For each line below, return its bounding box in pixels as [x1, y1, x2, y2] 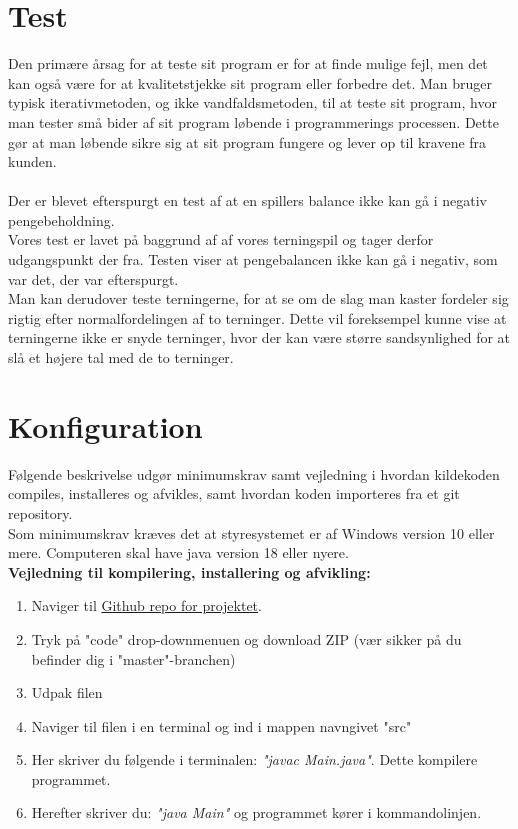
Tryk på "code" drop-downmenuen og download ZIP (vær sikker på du [31, 628, 462, 649]
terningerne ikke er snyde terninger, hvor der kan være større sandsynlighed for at [8, 327, 511, 348]
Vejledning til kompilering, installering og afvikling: [8, 561, 371, 582]
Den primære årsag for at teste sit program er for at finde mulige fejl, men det [8, 53, 488, 74]
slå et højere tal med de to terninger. [8, 347, 234, 368]
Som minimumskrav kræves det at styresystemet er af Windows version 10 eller [8, 522, 495, 543]
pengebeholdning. [8, 209, 115, 230]
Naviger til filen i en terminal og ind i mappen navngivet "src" [31, 715, 412, 736]
